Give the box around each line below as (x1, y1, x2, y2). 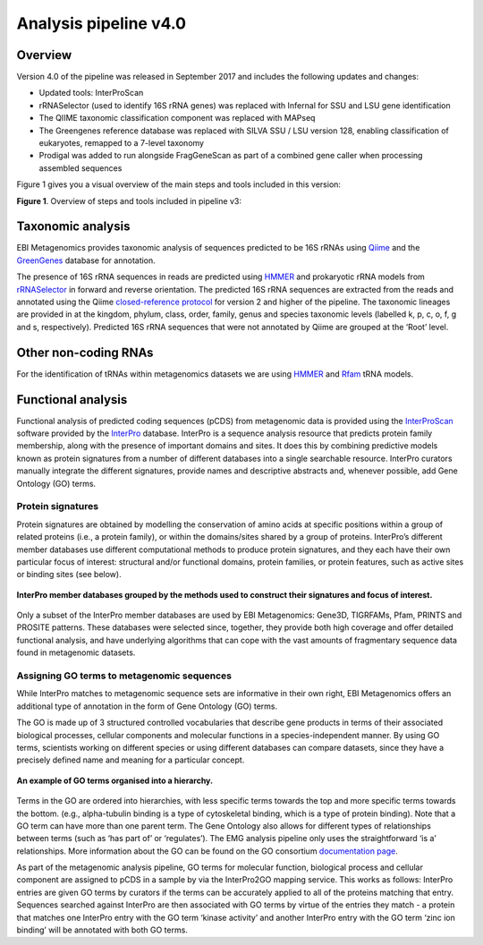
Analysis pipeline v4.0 (16, 13, 187, 33)
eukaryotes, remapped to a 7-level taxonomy (38, 138, 205, 149)
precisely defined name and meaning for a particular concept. (16, 754, 245, 765)
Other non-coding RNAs (16, 345, 154, 360)
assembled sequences (38, 162, 123, 174)
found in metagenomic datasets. (16, 647, 136, 658)
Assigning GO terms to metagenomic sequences (16, 669, 233, 682)
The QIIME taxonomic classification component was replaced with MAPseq (38, 113, 316, 123)
